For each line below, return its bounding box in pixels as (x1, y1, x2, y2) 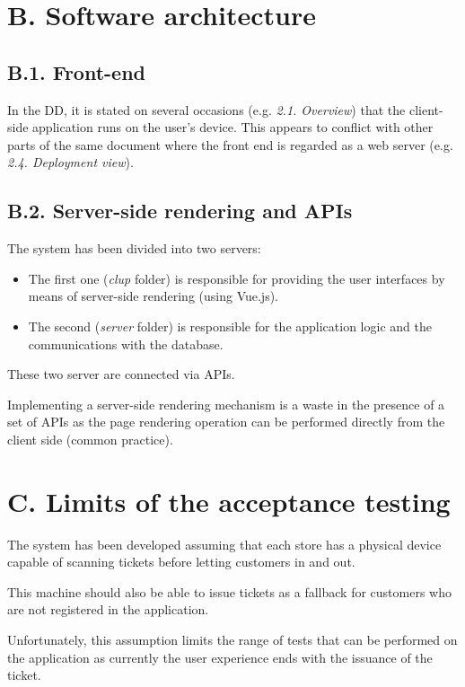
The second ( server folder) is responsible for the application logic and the (28, 316, 432, 335)
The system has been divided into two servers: (7, 239, 261, 258)
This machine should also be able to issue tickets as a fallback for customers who (7, 582, 452, 601)
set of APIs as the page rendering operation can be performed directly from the (7, 412, 445, 431)
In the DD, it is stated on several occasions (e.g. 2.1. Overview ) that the (7, 100, 406, 119)
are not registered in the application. (7, 600, 209, 619)
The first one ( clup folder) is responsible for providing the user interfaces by (28, 269, 445, 287)
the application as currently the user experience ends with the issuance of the (7, 647, 433, 666)
